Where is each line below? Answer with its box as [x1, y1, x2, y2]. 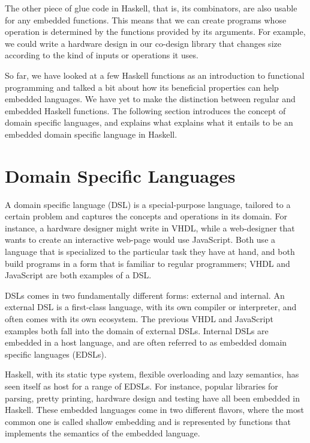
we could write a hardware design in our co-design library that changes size [5, 37, 281, 49]
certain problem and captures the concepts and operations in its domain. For [5, 210, 287, 222]
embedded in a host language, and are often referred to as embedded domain [5, 336, 287, 349]
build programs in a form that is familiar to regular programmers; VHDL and [5, 257, 290, 269]
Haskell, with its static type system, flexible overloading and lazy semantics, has [5, 368, 299, 380]
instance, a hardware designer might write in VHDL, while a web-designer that [5, 221, 295, 234]
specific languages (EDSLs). [5, 347, 107, 360]
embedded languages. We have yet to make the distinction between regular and [5, 93, 296, 105]
